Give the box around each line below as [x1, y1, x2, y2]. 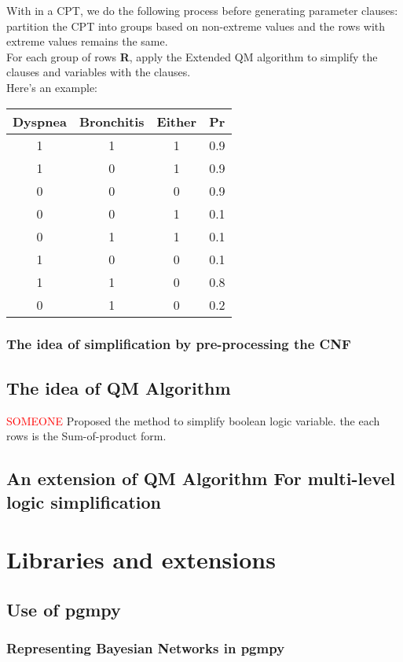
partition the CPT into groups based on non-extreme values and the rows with [6, 17, 386, 34]
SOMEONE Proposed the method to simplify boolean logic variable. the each [6, 412, 380, 428]
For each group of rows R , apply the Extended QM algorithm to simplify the [6, 48, 378, 64]
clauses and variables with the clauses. [6, 64, 191, 80]
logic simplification [6, 489, 161, 513]
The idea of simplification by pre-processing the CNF [6, 334, 351, 354]
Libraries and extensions [6, 543, 276, 576]
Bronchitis [79, 112, 145, 131]
